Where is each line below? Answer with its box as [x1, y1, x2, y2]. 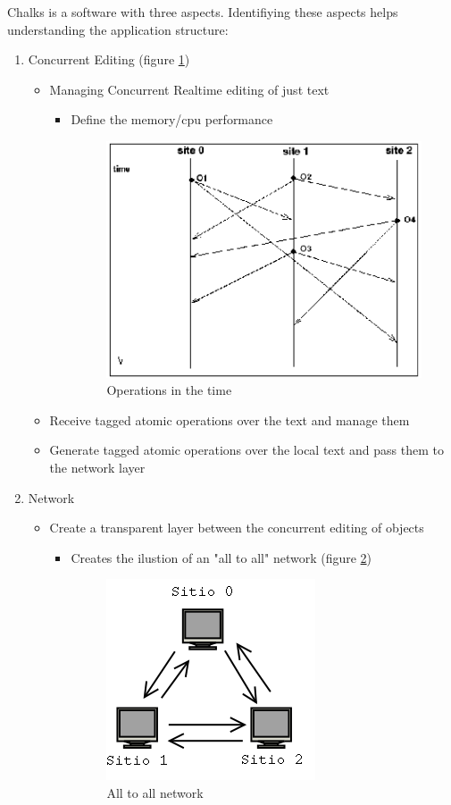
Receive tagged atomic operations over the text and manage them [49, 410, 410, 429]
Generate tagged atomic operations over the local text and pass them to [49, 440, 444, 459]
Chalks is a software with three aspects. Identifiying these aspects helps [7, 3, 398, 21]
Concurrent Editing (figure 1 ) [28, 50, 190, 69]
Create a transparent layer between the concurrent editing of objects [49, 518, 424, 537]
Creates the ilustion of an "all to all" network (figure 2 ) [71, 548, 372, 566]
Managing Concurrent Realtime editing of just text [49, 80, 330, 98]
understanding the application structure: [7, 20, 229, 38]
